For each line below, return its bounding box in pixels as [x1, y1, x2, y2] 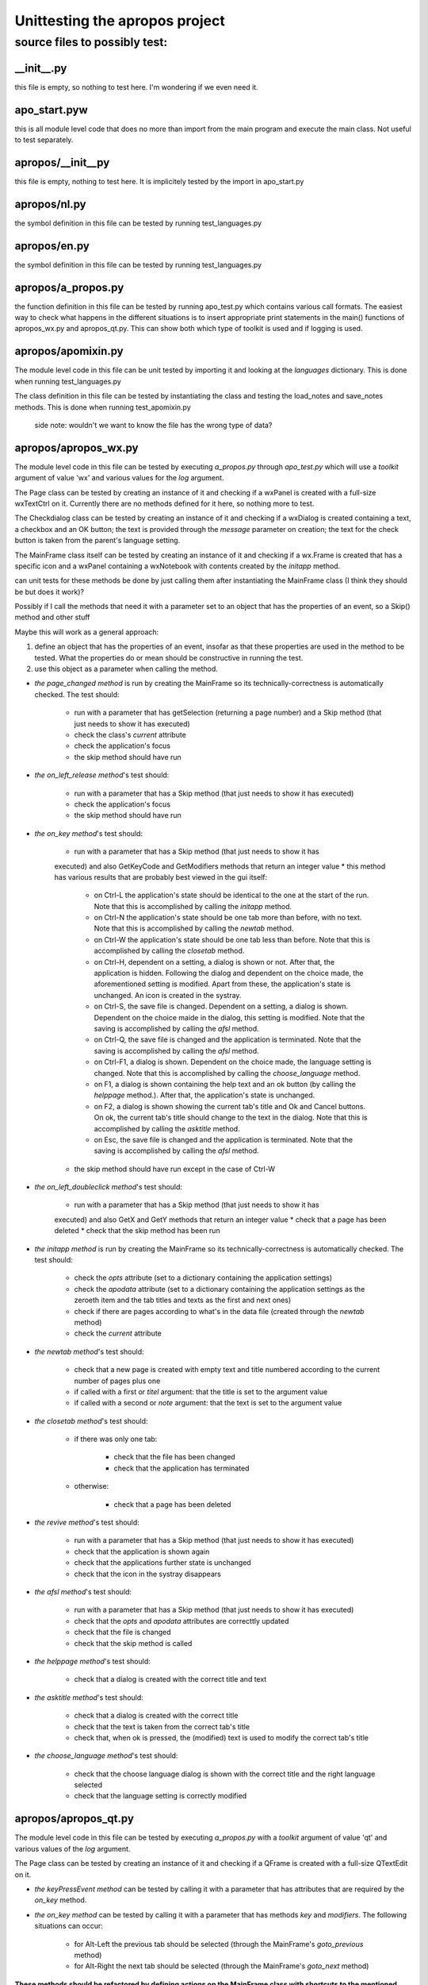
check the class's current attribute [74, 730, 186, 739]
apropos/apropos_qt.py [14, 1812, 135, 1825]
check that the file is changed [74, 1628, 171, 1637]
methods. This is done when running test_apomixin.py [14, 402, 192, 412]
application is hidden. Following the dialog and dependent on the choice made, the [94, 969, 364, 978]
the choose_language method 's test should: [34, 1751, 178, 1760]
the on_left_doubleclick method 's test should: [34, 1182, 182, 1192]
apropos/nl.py [14, 197, 86, 210]
